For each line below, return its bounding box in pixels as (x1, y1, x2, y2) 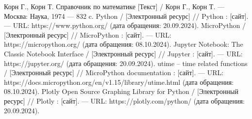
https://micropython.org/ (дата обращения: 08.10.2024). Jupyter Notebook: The (4, 39, 243, 49)
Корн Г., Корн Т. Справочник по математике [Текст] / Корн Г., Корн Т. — (4, 1, 224, 11)
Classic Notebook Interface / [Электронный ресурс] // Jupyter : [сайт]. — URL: (4, 48, 243, 58)
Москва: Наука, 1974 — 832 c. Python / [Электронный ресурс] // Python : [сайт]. (4, 11, 249, 21)
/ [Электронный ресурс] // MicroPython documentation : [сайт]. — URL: (4, 67, 224, 78)
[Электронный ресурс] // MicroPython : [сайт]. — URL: (4, 29, 171, 40)
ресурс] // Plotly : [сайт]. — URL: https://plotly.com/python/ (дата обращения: (4, 95, 245, 106)
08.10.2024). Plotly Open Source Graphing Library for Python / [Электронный (4, 86, 238, 96)
